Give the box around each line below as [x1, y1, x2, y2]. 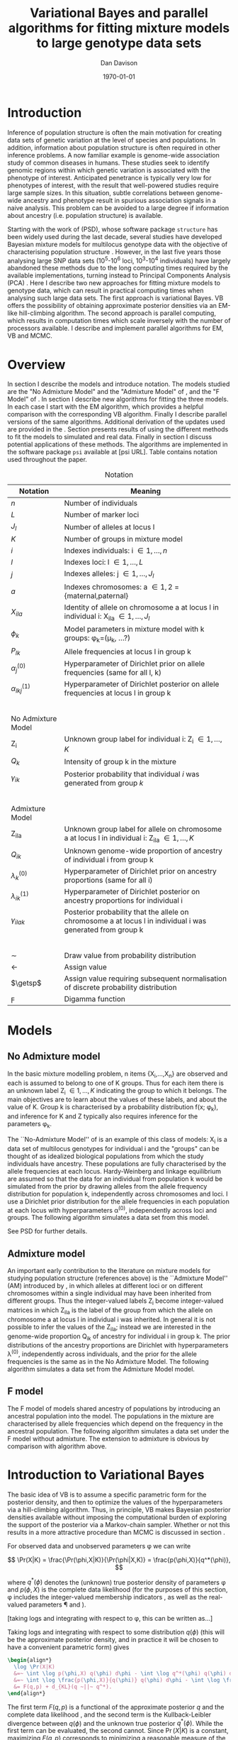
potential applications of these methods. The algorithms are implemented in [7, 440, 228, 448]
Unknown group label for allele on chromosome [64, 824, 222, 834]
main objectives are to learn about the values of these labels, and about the [7, 1095, 227, 1104]
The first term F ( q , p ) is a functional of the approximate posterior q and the [7, 1702, 225, 1711]
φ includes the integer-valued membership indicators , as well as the [7, 1593, 208, 1602]
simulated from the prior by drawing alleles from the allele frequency [7, 1182, 208, 1190]
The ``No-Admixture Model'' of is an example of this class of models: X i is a [7, 1135, 228, 1145]
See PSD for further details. [7, 1227, 88, 1235]
